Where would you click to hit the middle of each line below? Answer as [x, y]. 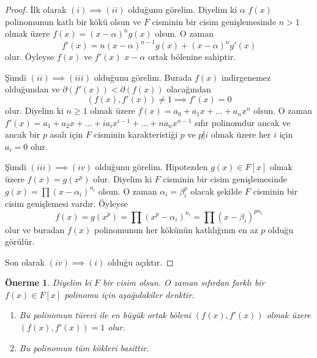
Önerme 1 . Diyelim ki [48, 282]
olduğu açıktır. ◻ [140, 262]
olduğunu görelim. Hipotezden [151, 167]
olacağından [189, 89]
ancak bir [23, 134]
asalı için [66, 134]
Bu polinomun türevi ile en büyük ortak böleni [105, 315]
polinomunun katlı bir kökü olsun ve [73, 21]
